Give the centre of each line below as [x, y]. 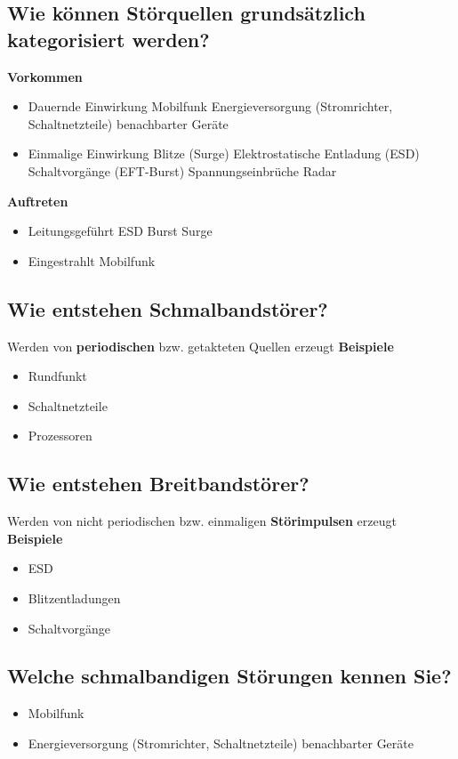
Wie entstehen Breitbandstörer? [158, 484]
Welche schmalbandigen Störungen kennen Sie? [229, 676]
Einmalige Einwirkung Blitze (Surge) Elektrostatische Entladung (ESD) [224, 153]
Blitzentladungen [74, 598]
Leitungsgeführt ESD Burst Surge [120, 231]
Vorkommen [45, 76]
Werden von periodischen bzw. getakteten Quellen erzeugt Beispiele [201, 346]
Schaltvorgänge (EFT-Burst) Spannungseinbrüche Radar [182, 170]
